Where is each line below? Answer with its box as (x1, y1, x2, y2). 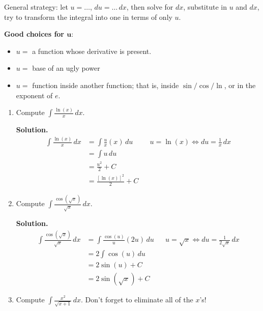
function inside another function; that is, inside (32, 79, 179, 90)
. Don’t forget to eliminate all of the (80, 294, 193, 305)
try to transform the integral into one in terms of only (4, 11, 172, 22)
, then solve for (126, 2, 173, 12)
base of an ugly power (32, 63, 100, 73)
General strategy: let (4, 2, 68, 12)
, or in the (224, 79, 256, 90)
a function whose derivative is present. (32, 45, 152, 56)
